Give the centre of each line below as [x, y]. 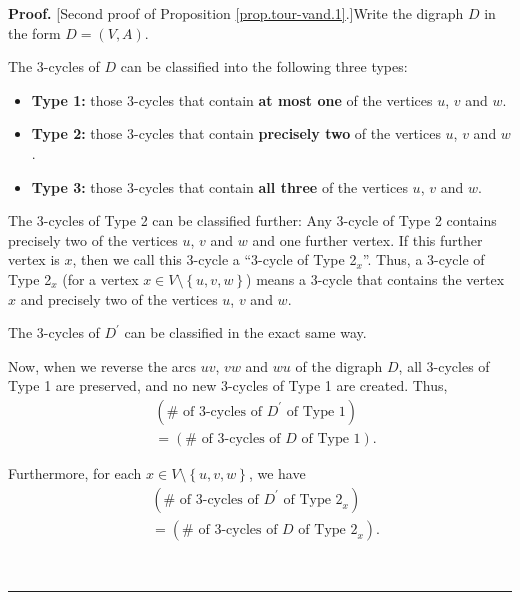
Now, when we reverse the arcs [102, 365]
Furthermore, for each [75, 472]
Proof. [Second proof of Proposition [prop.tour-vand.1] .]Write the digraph [236, 13]
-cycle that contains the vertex [411, 278]
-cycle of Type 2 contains [420, 220]
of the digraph [339, 365]
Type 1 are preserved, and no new [112, 385]
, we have [277, 472]
